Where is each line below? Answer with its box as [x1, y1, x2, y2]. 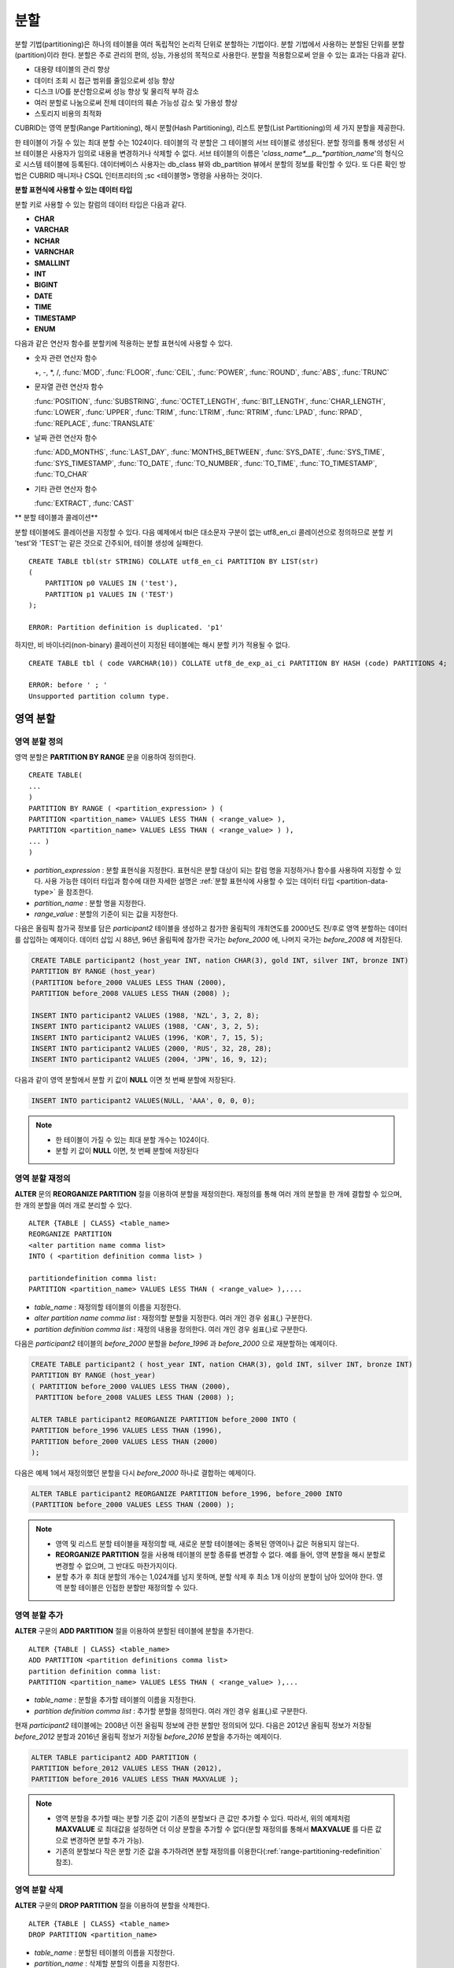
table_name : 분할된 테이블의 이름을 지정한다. [34, 1948, 175, 1957]
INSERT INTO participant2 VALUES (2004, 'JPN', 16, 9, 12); [31, 1055, 268, 1064]
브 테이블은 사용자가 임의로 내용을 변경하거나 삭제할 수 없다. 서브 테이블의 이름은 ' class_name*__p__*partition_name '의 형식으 [14, 149, 404, 158]
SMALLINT [34, 258, 71, 268]
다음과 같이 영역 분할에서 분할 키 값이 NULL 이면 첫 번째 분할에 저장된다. [14, 1075, 236, 1085]
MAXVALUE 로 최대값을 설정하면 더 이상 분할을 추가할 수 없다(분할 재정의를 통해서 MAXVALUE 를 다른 [55, 1825, 374, 1834]
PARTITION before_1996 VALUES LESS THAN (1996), [31, 1426, 223, 1435]
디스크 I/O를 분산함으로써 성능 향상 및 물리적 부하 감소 [34, 87, 200, 96]
